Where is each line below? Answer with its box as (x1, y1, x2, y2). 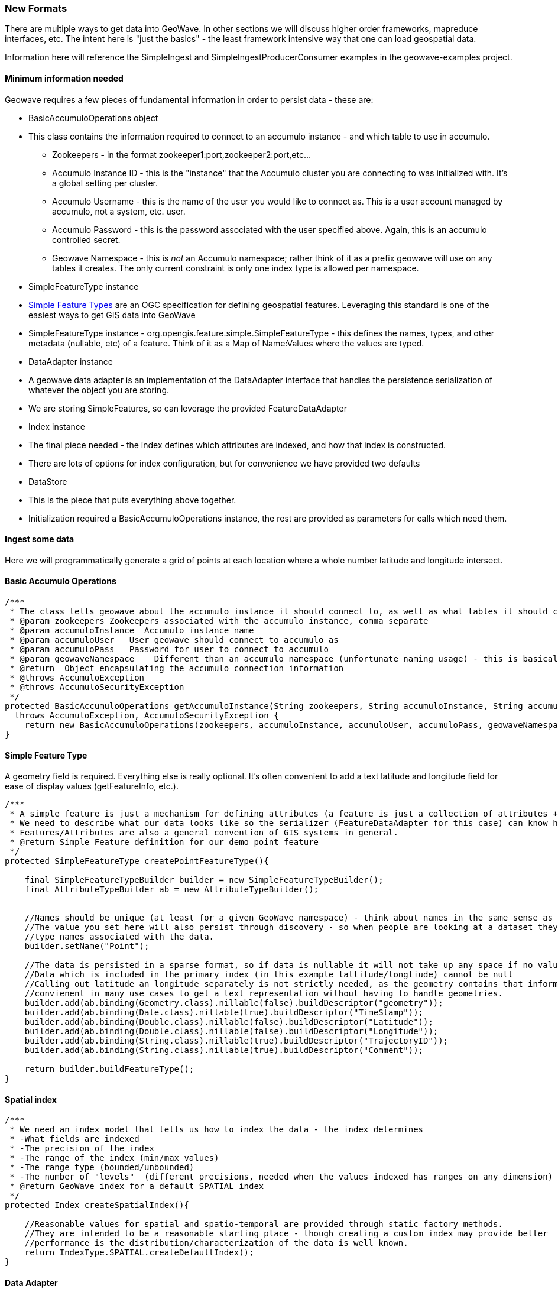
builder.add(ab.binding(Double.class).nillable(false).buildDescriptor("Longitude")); (24, 1026, 439, 1037)
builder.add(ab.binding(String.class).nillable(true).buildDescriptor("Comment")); (24, 1045, 424, 1055)
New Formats (5, 2, 67, 14)
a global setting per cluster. (52, 177, 158, 188)
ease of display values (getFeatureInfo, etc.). (5, 781, 179, 792)
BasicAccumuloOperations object (28, 112, 158, 123)
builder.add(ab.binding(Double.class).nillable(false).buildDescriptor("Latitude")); (24, 1017, 433, 1027)
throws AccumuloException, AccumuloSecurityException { (14, 711, 279, 721)
